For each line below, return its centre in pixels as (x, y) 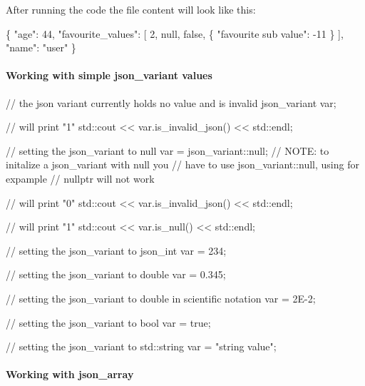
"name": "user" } (41, 47)
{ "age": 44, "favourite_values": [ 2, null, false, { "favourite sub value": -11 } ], (175, 33)
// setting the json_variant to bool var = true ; (108, 322)
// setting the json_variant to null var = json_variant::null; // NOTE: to (168, 150)
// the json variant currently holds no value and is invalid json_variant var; (171, 102)
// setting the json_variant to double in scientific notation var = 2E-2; (161, 298)
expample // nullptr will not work (80, 178)
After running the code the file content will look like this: (131, 9)
